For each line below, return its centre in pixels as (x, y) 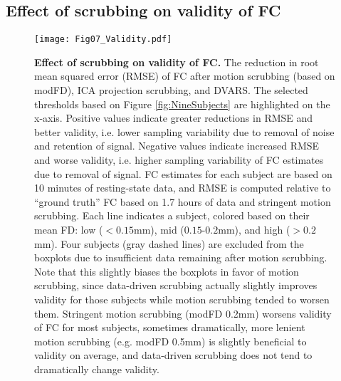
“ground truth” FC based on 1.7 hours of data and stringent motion (183, 201)
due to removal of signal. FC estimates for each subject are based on (183, 173)
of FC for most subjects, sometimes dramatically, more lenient (170, 327)
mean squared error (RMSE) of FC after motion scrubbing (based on (185, 76)
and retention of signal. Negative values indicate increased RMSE (177, 146)
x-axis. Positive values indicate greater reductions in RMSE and (174, 118)
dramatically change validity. (97, 369)
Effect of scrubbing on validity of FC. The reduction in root (177, 62)
